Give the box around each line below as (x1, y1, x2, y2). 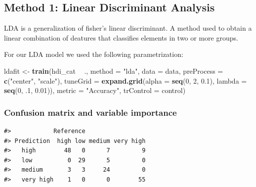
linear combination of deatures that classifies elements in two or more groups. (4, 32, 238, 43)
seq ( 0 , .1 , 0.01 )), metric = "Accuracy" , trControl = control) (4, 85, 186, 95)
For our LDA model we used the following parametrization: (4, 49, 183, 59)
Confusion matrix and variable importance (4, 106, 177, 118)
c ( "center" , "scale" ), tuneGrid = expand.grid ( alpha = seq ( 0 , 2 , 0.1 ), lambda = (4, 75, 247, 86)
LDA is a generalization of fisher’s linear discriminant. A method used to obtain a (4, 23, 252, 33)
